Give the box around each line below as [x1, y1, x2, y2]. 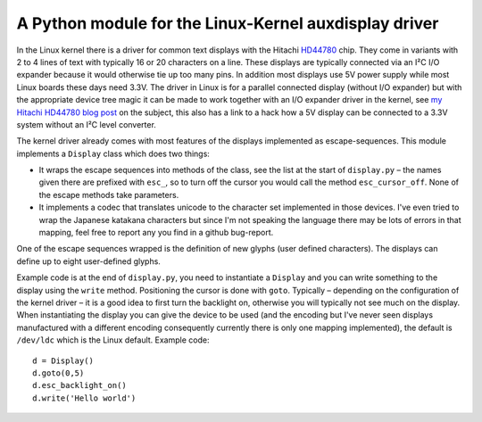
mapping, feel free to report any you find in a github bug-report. [38, 228, 274, 238]
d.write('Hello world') [32, 393, 137, 403]
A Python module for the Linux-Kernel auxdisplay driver [16, 13, 439, 33]
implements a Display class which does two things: [16, 148, 210, 159]
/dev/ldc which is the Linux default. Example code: [16, 335, 210, 345]
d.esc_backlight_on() [32, 380, 127, 391]
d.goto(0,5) [32, 368, 85, 378]
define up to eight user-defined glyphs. [16, 255, 161, 267]
